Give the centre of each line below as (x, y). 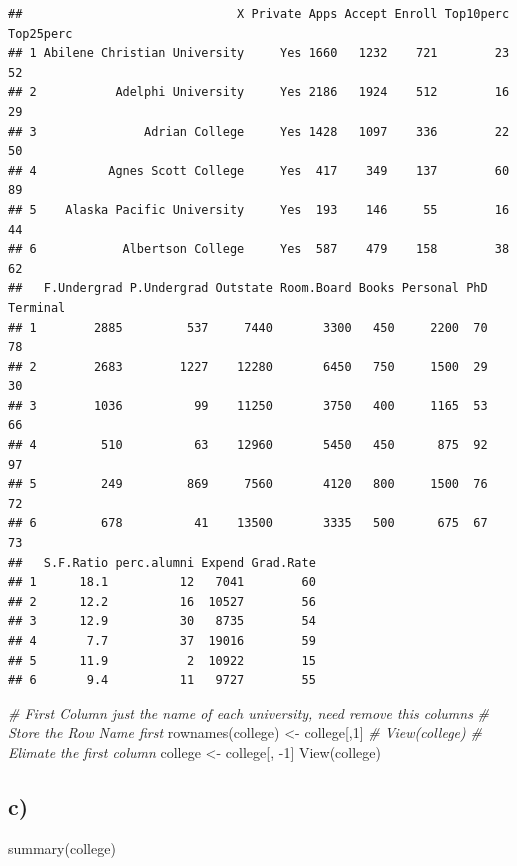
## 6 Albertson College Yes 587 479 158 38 (259, 249)
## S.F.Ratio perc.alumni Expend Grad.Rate (162, 562)
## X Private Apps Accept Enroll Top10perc (259, 14)
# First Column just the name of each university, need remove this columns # (249, 712)
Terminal (37, 307)
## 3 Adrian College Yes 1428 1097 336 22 (259, 131)
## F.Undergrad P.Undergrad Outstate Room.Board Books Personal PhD (248, 288)
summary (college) (62, 847)
